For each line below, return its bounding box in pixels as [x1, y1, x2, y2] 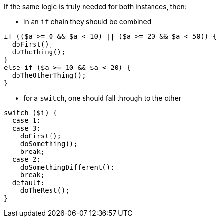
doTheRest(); [20, 187, 69, 194]
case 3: [12, 124, 41, 132]
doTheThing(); [12, 48, 66, 56]
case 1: [12, 117, 41, 124]
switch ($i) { [4, 109, 57, 117]
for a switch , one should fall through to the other [23, 94, 182, 102]
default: [12, 179, 45, 187]
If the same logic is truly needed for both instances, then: [4, 2, 186, 11]
